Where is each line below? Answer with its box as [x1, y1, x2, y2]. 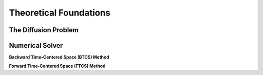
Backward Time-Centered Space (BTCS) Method [9, 54, 110, 60]
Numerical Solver [9, 41, 63, 50]
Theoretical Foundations [9, 7, 111, 18]
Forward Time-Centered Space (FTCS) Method [9, 63, 106, 69]
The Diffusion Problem [9, 26, 79, 34]
